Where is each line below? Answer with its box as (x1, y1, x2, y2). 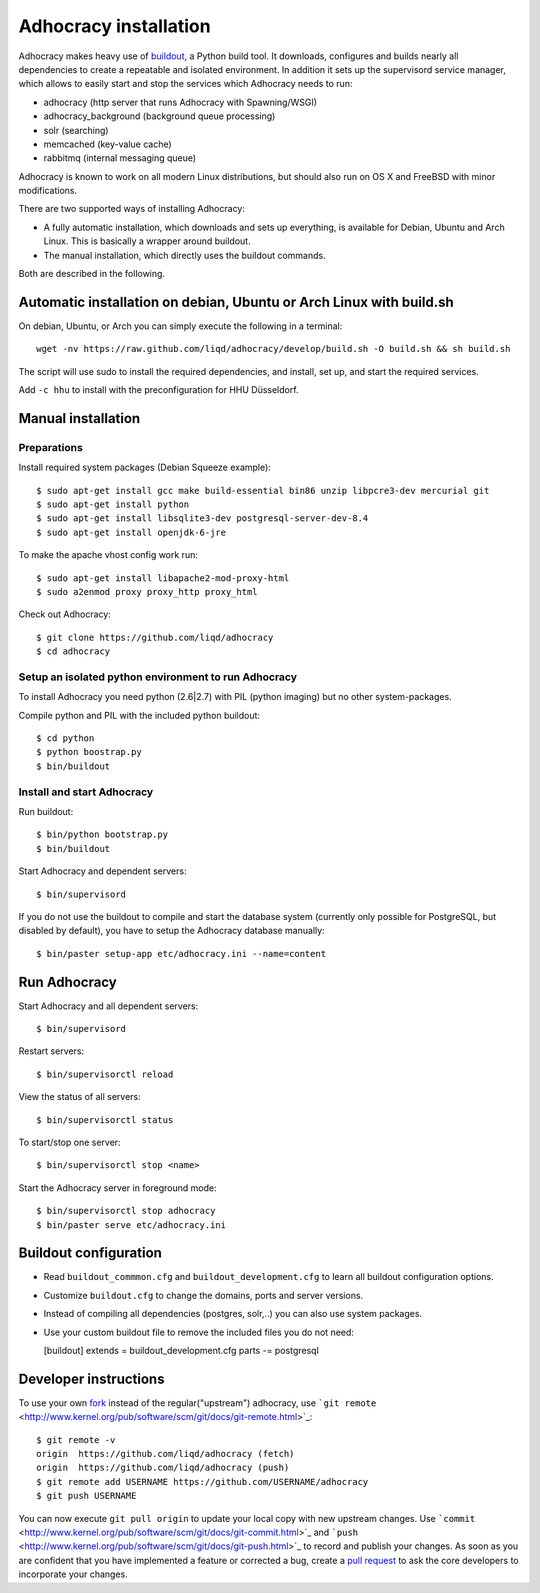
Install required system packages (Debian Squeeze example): (18, 461, 272, 474)
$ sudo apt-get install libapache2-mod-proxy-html (36, 572, 290, 584)
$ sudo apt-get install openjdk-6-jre (36, 526, 227, 538)
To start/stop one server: (18, 1136, 121, 1148)
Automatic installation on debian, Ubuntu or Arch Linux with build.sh (18, 293, 454, 310)
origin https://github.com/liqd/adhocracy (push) (36, 1462, 290, 1474)
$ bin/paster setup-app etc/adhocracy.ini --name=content (36, 948, 327, 959)
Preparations (18, 440, 84, 454)
